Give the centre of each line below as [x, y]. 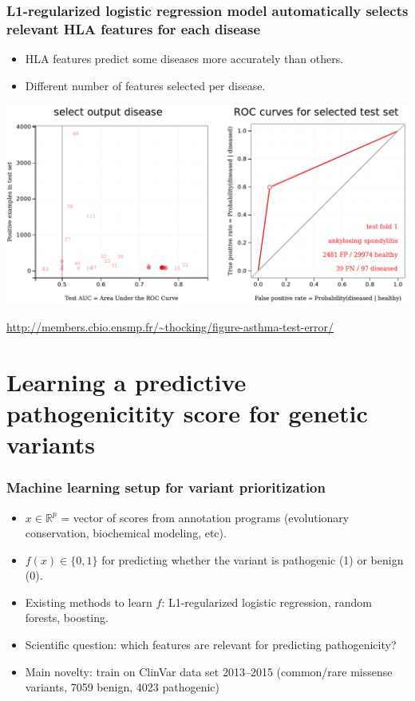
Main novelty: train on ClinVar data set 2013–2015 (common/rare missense [209, 671]
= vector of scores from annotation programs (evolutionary [205, 517]
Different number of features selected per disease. [145, 85]
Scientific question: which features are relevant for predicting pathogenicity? [211, 645]
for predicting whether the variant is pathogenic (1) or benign [253, 559]
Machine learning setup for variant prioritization [166, 487]
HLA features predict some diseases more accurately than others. [184, 59]
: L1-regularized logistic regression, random [267, 602]
